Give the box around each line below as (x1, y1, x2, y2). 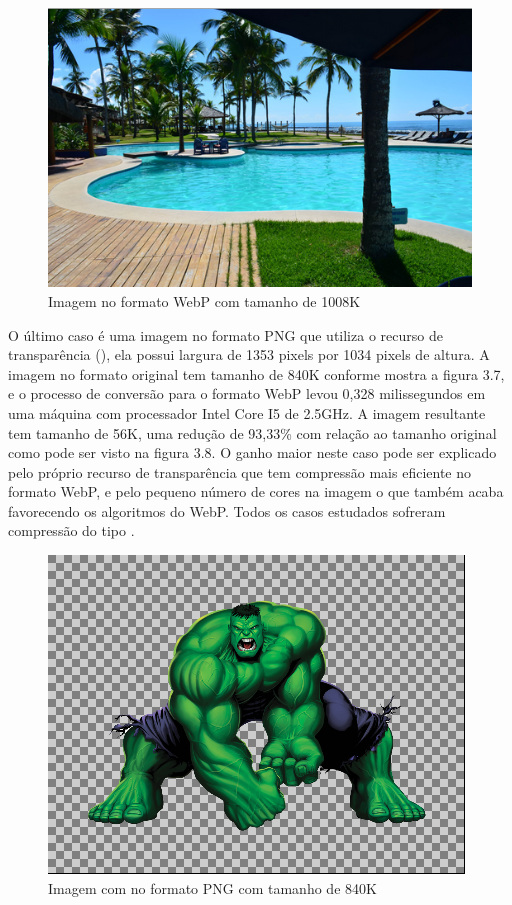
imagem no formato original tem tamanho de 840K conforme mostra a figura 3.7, (8, 363, 505, 384)
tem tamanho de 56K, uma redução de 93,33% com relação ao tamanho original (8, 422, 497, 443)
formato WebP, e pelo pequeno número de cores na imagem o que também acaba (8, 481, 504, 502)
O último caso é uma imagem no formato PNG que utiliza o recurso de (8, 324, 443, 345)
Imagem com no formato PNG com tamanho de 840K (48, 877, 377, 898)
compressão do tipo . (8, 520, 135, 541)
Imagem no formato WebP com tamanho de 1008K (48, 290, 361, 311)
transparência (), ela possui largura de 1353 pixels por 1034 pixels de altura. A (8, 344, 490, 365)
